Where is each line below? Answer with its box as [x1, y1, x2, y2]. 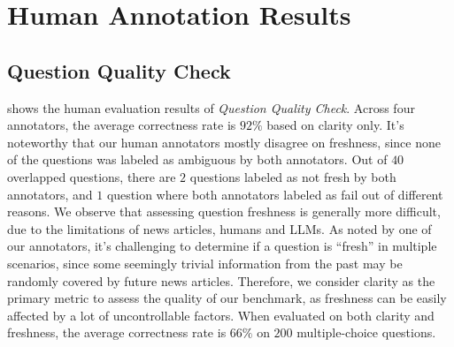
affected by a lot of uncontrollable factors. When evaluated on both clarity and [7, 306, 435, 324]
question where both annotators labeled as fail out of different [106, 185, 443, 203]
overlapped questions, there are [7, 167, 176, 185]
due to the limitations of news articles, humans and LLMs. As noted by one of [7, 219, 432, 238]
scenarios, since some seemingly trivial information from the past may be [7, 253, 403, 272]
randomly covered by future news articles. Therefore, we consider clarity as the [7, 271, 435, 290]
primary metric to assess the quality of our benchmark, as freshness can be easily [7, 289, 447, 307]
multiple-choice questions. [296, 323, 436, 342]
